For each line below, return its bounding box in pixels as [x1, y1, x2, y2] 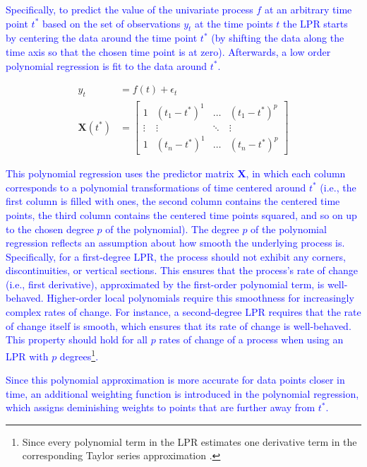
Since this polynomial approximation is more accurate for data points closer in [6, 372, 345, 387]
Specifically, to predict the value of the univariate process [6, 2, 253, 16]
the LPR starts [282, 16, 348, 30]
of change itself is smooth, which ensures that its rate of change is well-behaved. [6, 318, 351, 333]
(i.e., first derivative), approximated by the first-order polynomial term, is [6, 276, 325, 291]
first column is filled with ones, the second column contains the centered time [6, 194, 340, 208]
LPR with [6, 348, 49, 363]
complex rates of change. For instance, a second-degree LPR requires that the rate [6, 305, 361, 319]
